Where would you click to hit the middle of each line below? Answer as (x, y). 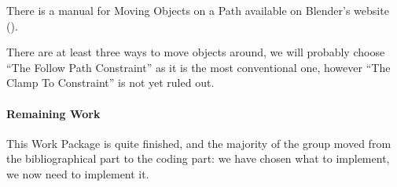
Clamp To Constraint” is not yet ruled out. (110, 83)
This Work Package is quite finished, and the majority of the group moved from (199, 143)
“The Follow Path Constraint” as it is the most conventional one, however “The (198, 67)
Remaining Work (53, 113)
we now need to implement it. (78, 173)
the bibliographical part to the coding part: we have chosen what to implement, (198, 158)
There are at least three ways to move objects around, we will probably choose (196, 52)
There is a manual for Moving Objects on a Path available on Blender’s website (198, 10)
